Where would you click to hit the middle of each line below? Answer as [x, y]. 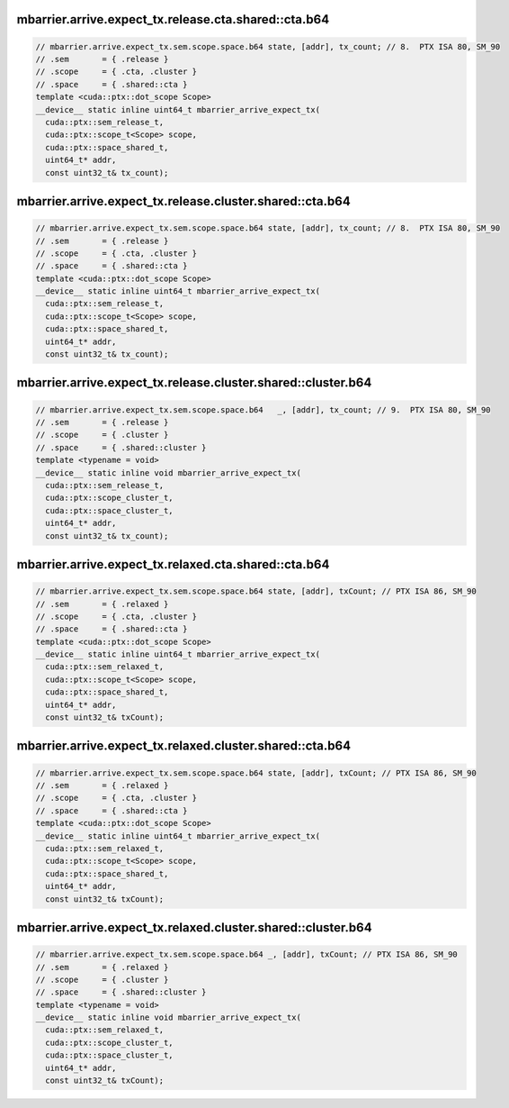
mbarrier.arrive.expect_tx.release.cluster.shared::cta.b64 [183, 201]
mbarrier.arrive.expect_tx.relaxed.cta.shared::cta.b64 [173, 564]
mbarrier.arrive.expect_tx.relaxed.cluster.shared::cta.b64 [183, 746]
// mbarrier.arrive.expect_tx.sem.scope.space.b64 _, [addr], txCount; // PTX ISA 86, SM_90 [246, 954]
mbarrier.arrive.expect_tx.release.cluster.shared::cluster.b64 [194, 383]
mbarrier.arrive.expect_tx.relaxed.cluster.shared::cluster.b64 [194, 927]
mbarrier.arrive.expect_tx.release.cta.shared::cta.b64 [173, 19]
